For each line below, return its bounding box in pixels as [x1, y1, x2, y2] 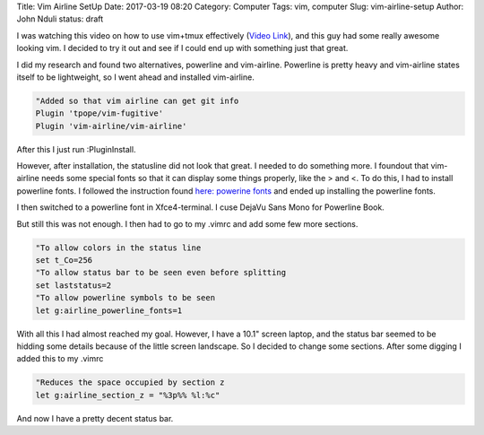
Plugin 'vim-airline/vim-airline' [35, 121, 187, 131]
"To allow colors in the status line [35, 242, 202, 253]
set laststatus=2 [35, 280, 112, 291]
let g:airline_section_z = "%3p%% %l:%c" [35, 390, 220, 400]
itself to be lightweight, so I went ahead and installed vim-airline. [16, 72, 255, 83]
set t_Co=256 [35, 256, 93, 265]
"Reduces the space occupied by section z [35, 378, 225, 387]
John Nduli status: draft [16, 13, 104, 24]
